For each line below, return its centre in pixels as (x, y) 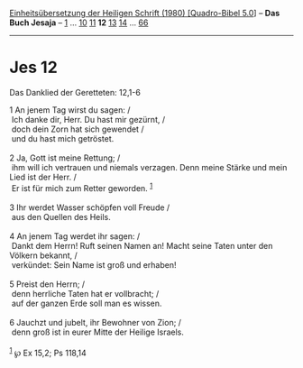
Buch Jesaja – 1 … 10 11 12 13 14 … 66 (79, 23)
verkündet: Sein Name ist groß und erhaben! (94, 264)
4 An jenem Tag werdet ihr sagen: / (75, 236)
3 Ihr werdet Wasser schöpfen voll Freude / (90, 207)
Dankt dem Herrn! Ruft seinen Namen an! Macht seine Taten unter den (142, 245)
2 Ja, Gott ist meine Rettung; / (65, 158)
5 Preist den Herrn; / (47, 284)
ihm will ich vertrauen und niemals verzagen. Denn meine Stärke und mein (149, 167)
